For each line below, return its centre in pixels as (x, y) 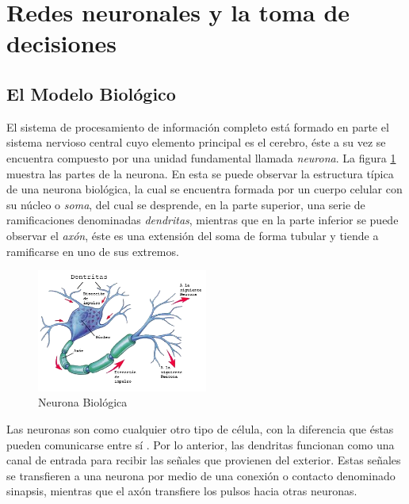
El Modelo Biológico (91, 93)
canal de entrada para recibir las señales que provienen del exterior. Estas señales (204, 460)
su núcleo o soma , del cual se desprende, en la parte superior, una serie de (186, 204)
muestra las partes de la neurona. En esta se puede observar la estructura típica (200, 173)
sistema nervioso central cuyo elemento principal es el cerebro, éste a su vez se (196, 142)
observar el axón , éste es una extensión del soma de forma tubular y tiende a (193, 235)
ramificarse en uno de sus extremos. (93, 251)
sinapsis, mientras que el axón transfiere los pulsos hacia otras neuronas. (182, 491)
